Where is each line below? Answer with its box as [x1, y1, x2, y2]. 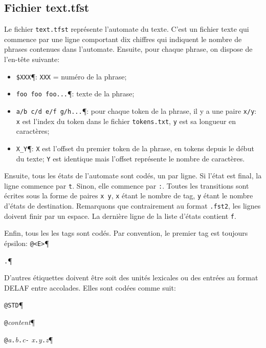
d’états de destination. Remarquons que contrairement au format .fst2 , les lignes [4, 200, 261, 211]
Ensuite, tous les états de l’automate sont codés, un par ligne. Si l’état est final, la [4, 170, 262, 181]
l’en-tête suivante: [4, 54, 60, 65]
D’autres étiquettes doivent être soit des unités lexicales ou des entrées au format [4, 272, 258, 283]
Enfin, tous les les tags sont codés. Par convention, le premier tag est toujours [4, 228, 248, 238]
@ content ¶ [4, 317, 35, 327]
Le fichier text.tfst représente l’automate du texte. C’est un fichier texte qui [4, 24, 249, 34]
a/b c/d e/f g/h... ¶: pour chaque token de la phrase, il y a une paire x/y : [16, 105, 257, 116]
